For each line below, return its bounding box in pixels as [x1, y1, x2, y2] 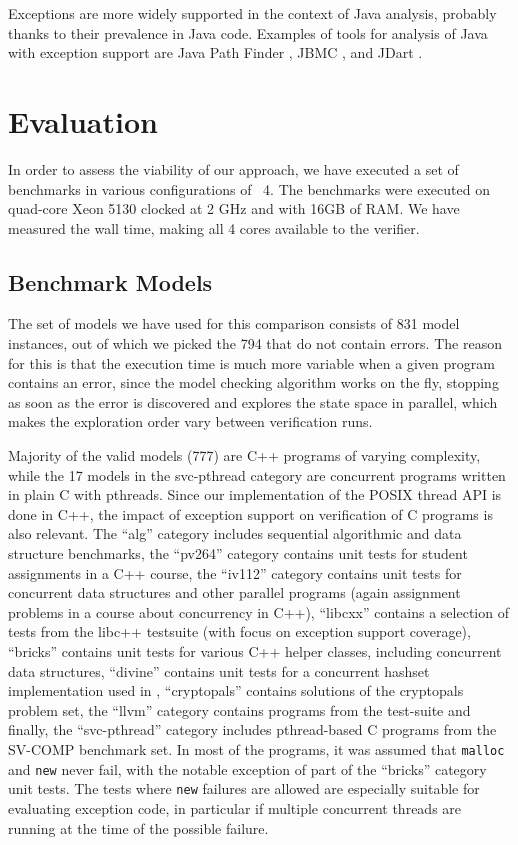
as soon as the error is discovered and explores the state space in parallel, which [8, 391, 498, 412]
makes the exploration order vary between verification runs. [8, 411, 373, 432]
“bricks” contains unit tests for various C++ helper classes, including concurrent [8, 640, 502, 661]
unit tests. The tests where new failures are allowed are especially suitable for [8, 778, 480, 799]
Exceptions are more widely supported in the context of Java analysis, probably [8, 3, 497, 23]
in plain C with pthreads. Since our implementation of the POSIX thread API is [8, 484, 502, 505]
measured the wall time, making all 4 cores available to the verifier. [8, 217, 420, 238]
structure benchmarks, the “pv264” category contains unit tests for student [8, 543, 468, 564]
